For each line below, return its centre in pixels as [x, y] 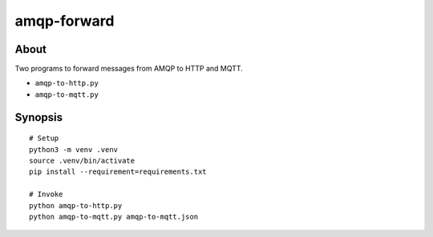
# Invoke [46, 195]
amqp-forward [65, 21]
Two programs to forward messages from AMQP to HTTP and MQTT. [129, 69]
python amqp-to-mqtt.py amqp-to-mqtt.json [114, 217]
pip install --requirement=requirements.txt [118, 172]
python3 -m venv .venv [74, 149]
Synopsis [39, 117]
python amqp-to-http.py [76, 205]
